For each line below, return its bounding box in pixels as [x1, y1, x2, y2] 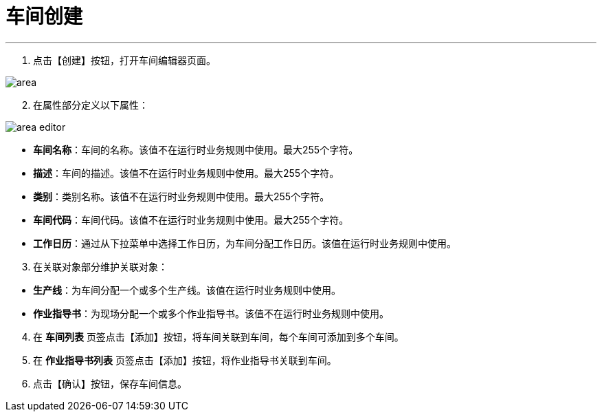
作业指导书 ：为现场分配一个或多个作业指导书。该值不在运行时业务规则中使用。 [33, 307, 389, 319]
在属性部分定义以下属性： [33, 98, 148, 111]
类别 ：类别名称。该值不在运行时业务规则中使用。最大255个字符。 [33, 190, 330, 202]
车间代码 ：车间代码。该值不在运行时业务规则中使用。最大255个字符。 [33, 213, 349, 226]
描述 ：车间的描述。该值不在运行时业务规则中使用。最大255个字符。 [33, 167, 339, 179]
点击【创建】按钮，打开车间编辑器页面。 [33, 54, 216, 66]
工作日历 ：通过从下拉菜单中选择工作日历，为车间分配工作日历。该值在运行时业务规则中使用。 [33, 237, 456, 249]
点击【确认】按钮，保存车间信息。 [33, 377, 187, 389]
